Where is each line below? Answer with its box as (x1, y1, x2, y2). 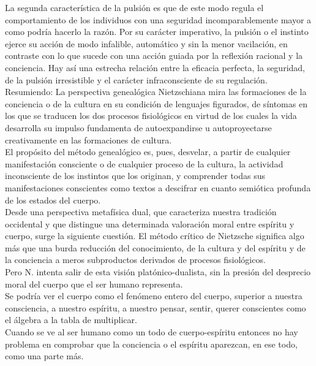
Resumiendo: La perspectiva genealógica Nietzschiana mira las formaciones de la (5, 85, 307, 98)
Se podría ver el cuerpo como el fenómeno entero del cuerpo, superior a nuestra (5, 289, 303, 302)
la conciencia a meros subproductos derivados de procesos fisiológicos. (5, 253, 266, 266)
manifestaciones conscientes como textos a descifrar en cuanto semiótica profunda (5, 181, 311, 194)
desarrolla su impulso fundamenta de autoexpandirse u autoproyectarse (5, 121, 272, 134)
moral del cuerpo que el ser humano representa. (5, 277, 183, 290)
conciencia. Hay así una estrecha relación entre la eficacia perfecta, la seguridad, (5, 61, 305, 74)
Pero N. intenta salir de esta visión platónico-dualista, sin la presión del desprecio (5, 265, 311, 278)
